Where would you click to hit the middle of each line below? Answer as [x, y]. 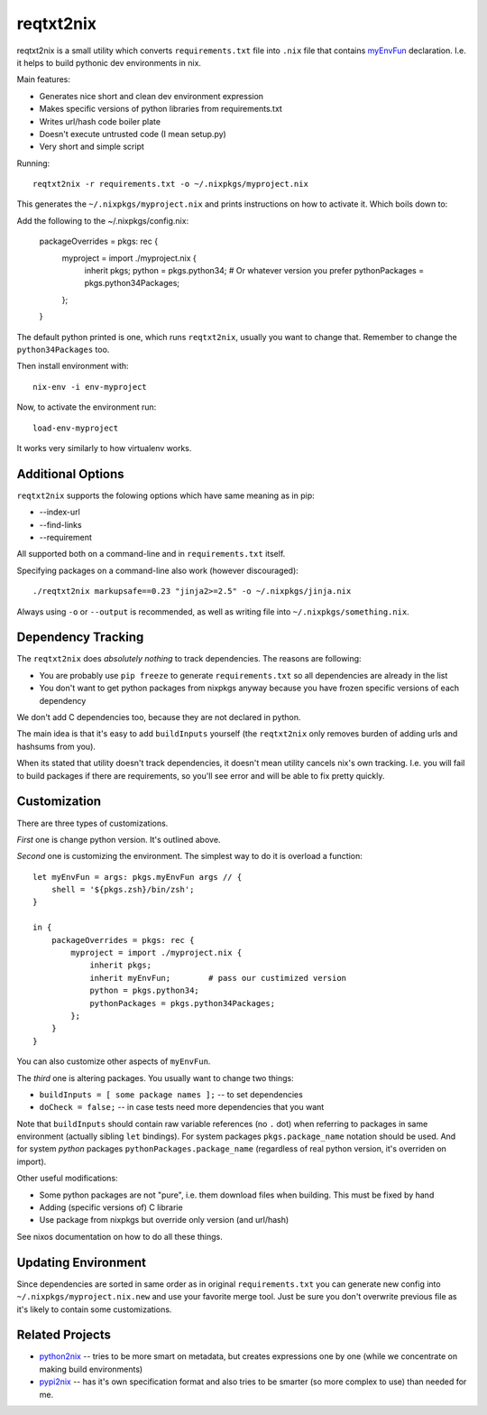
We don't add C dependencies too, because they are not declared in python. [159, 717]
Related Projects [64, 1335]
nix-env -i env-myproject [90, 387]
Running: [33, 163]
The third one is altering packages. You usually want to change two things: [155, 1077]
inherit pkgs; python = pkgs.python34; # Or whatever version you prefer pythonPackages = [254, 271]
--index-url [60, 512]
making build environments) [91, 1369]
